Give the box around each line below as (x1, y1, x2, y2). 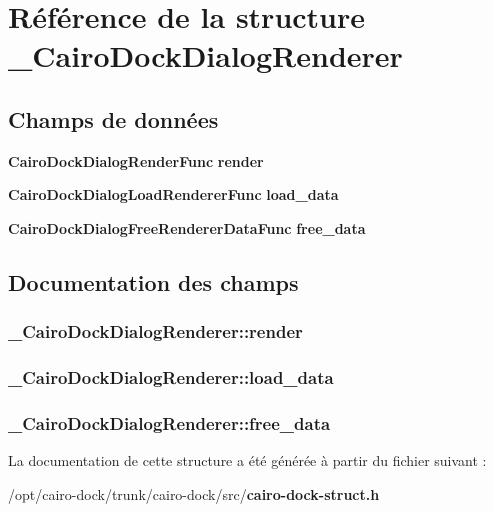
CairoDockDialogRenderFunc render (8, 150, 264, 171)
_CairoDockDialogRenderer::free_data (8, 410, 331, 435)
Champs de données (8, 103, 219, 134)
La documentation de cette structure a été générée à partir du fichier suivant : (8, 450, 487, 471)
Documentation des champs (8, 266, 299, 297)
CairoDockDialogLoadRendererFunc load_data (8, 184, 339, 205)
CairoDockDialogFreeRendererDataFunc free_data (8, 217, 366, 238)
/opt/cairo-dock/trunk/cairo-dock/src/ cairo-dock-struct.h (8, 483, 380, 504)
